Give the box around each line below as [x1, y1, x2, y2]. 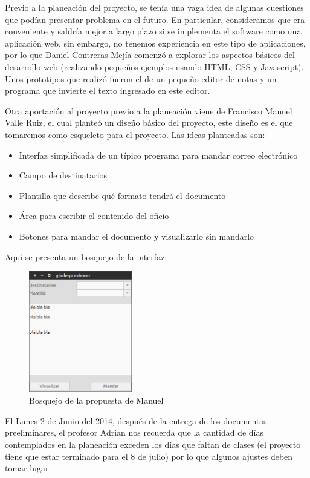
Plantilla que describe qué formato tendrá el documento [19, 189, 226, 201]
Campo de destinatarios [19, 169, 108, 182]
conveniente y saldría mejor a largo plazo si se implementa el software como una [5, 25, 302, 38]
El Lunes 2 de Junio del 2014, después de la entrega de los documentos [5, 414, 267, 427]
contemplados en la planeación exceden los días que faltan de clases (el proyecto [5, 437, 301, 450]
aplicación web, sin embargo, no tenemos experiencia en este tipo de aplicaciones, [5, 36, 306, 49]
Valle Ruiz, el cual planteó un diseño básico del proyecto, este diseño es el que [5, 116, 293, 129]
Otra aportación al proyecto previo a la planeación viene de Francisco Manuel [5, 104, 292, 117]
